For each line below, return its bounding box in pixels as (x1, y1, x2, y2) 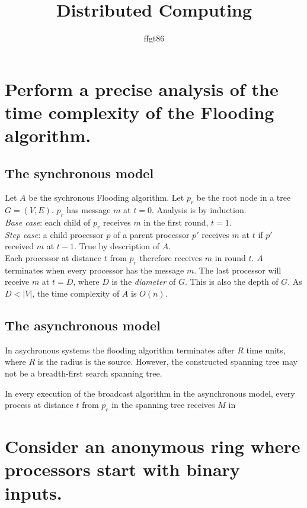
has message (66, 204, 111, 216)
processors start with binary (5, 457, 240, 481)
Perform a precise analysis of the (5, 76, 279, 101)
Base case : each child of (5, 216, 91, 229)
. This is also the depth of (184, 275, 279, 288)
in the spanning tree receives (111, 398, 215, 411)
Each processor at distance (5, 252, 102, 264)
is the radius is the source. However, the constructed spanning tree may (37, 355, 298, 368)
